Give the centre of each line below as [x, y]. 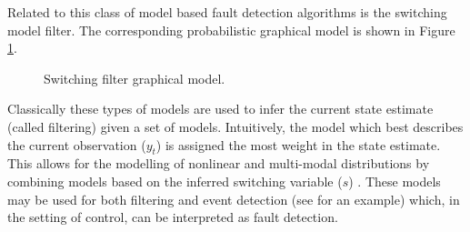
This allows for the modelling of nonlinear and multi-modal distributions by [219, 163]
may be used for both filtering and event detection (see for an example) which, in [234, 199]
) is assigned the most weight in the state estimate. [298, 144]
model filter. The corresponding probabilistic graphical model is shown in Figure [231, 30]
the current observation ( [77, 144]
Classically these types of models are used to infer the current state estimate [220, 109]
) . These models [395, 181]
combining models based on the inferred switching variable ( [175, 181]
